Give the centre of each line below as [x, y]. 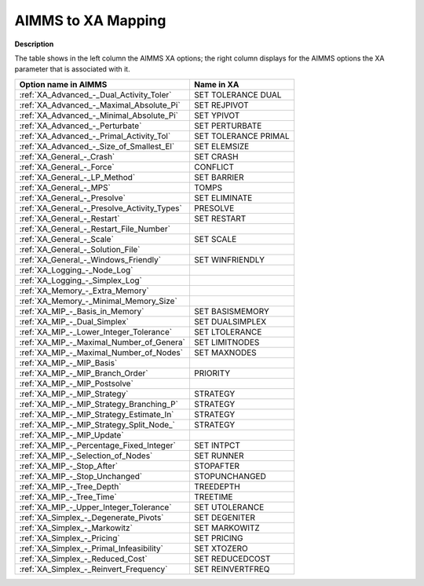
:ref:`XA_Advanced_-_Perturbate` [80, 126]
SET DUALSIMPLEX [230, 321]
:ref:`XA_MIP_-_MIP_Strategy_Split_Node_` [97, 424]
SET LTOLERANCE [228, 331]
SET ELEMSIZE [221, 146]
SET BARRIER [219, 177]
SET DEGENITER [224, 517]
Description [34, 44]
